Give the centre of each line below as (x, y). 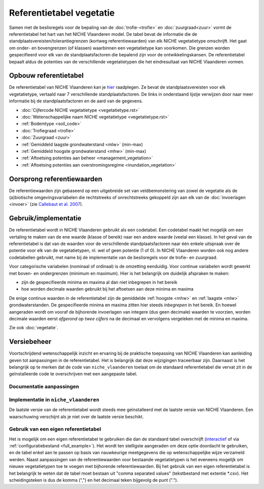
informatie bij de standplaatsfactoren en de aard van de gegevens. (76, 101)
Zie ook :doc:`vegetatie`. (33, 328)
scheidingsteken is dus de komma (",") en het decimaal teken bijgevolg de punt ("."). (94, 480)
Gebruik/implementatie (45, 218)
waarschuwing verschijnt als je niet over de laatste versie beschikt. (76, 416)
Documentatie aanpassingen (44, 387)
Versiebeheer (30, 342)
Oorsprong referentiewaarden (56, 179)
